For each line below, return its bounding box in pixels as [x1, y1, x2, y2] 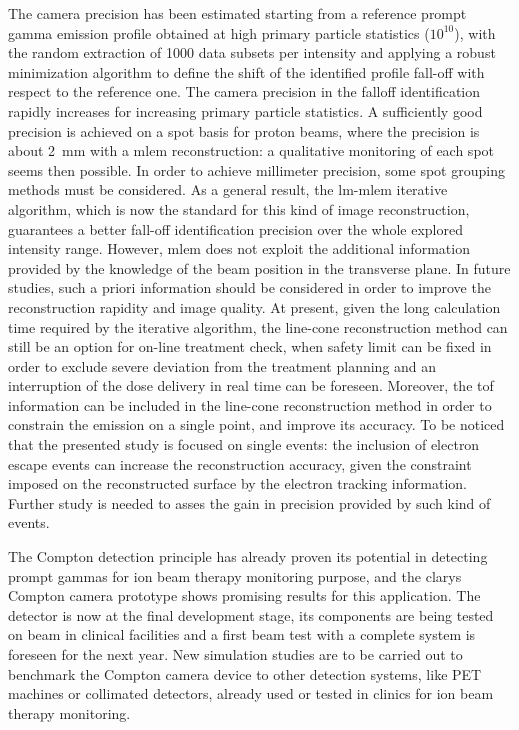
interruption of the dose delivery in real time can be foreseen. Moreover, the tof [8, 375, 494, 396]
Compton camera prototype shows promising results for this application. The [8, 585, 481, 606]
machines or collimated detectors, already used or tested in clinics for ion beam [8, 683, 494, 704]
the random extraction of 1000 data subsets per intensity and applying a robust [8, 42, 496, 63]
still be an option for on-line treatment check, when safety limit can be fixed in [8, 336, 492, 357]
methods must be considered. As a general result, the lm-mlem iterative [8, 179, 448, 200]
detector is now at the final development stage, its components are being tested [8, 604, 494, 625]
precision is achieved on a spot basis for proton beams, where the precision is [8, 120, 480, 141]
